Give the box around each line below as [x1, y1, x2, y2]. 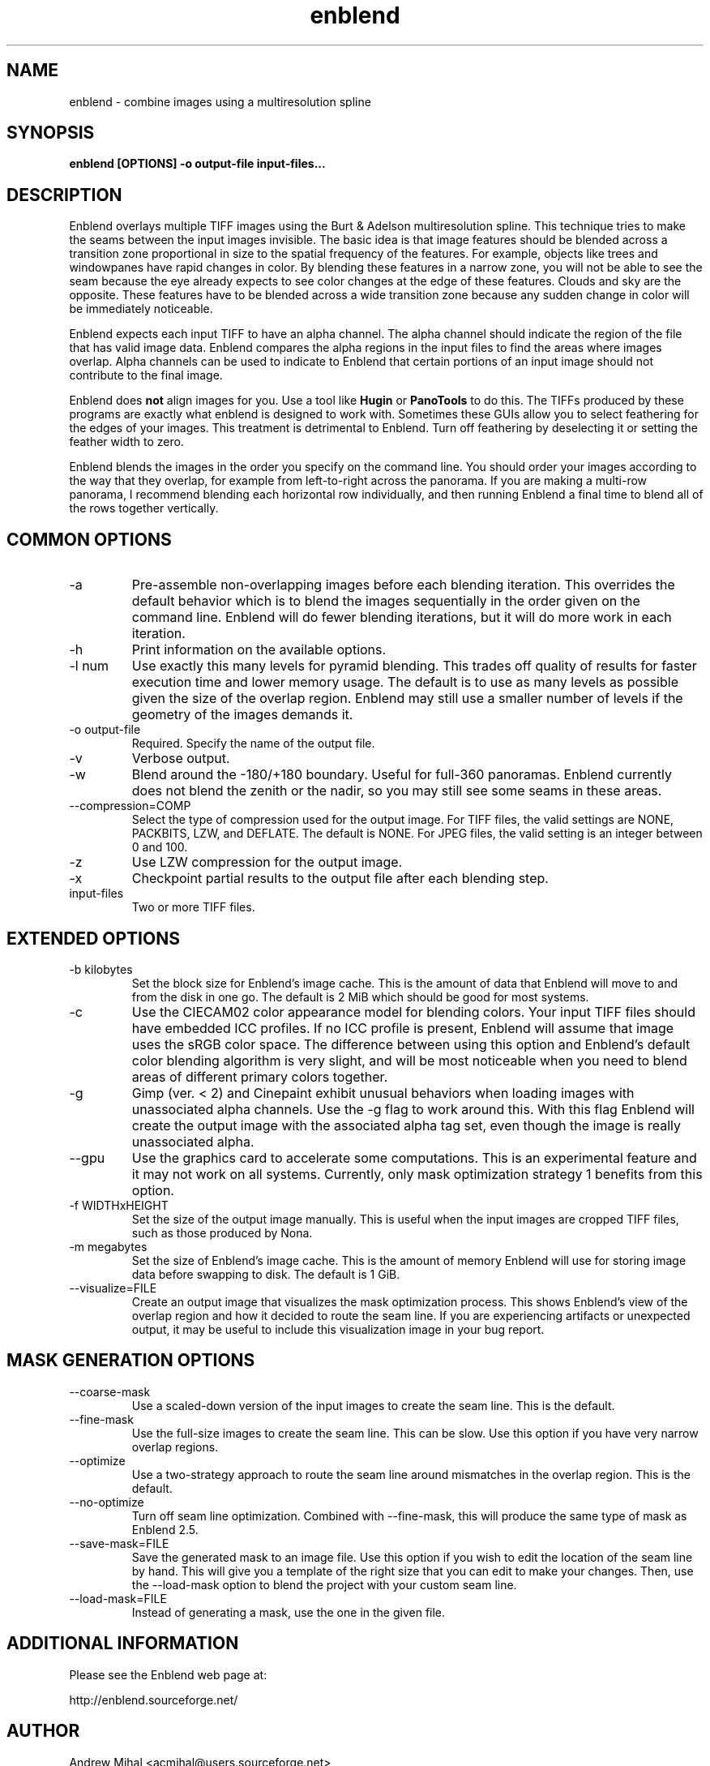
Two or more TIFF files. [131, 900, 255, 915]
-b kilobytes [69, 962, 133, 976]
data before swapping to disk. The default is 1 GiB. [131, 1267, 400, 1281]
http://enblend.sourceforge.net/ [69, 1692, 238, 1707]
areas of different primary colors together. [131, 1068, 388, 1085]
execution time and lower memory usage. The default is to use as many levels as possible [131, 674, 678, 691]
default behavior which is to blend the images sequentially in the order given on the [131, 593, 640, 610]
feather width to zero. [69, 435, 184, 449]
